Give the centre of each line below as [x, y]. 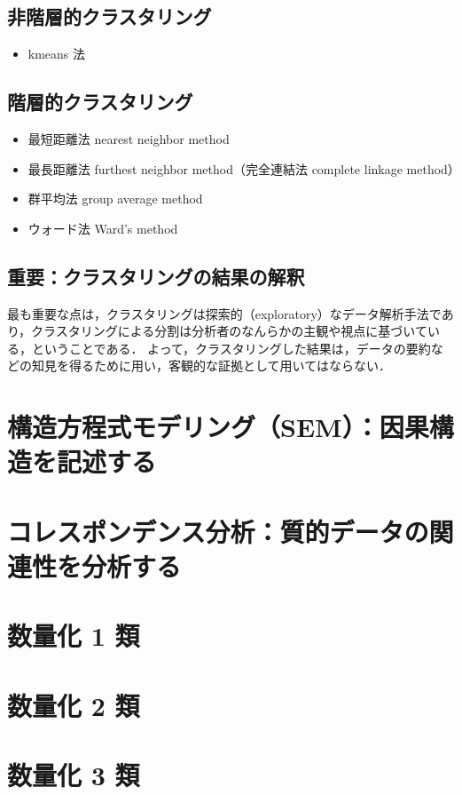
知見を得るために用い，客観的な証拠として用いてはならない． [211, 366]
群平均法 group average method [115, 199]
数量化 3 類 [74, 775]
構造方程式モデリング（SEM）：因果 [218, 427]
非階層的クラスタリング [110, 16]
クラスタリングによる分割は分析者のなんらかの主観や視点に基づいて [229, 331]
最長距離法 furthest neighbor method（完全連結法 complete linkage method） [244, 168]
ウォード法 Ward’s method [103, 228]
